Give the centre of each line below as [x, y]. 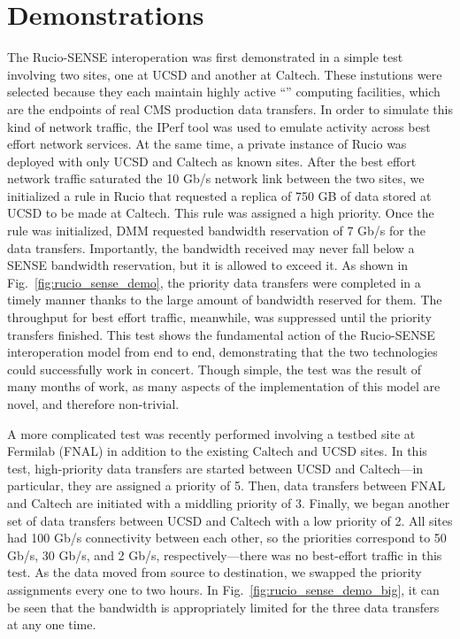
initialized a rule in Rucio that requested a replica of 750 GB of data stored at [219, 195]
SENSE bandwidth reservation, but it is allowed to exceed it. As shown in [208, 265]
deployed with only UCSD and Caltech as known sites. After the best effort [212, 161]
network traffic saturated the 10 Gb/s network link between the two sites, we [216, 178]
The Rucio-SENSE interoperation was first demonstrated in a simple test [205, 57]
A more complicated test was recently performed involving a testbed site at [211, 433]
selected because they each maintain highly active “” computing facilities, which [224, 92]
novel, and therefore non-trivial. [93, 404]
